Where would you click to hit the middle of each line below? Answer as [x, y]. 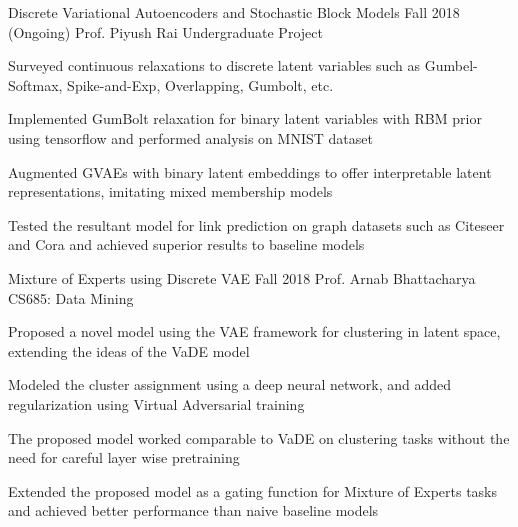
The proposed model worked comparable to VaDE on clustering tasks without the [259, 437]
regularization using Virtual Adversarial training [156, 403]
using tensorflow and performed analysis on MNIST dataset [190, 137]
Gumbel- [451, 65]
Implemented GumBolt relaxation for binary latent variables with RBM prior [245, 118]
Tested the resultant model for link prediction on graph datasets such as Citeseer [256, 224]
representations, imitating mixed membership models [170, 191]
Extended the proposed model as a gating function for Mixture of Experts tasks [253, 490]
